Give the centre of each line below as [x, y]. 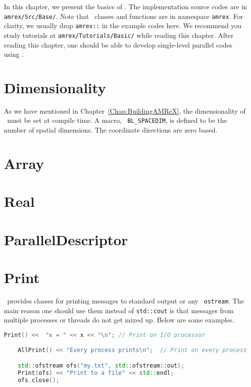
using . [14, 54]
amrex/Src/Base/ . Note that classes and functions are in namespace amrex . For [124, 16]
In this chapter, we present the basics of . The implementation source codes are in [125, 6]
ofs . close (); [39, 380]
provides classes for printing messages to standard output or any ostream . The [125, 300]
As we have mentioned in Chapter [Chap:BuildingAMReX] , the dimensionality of [125, 110]
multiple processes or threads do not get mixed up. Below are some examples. [119, 320]
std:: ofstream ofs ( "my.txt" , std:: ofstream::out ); [101, 365]
